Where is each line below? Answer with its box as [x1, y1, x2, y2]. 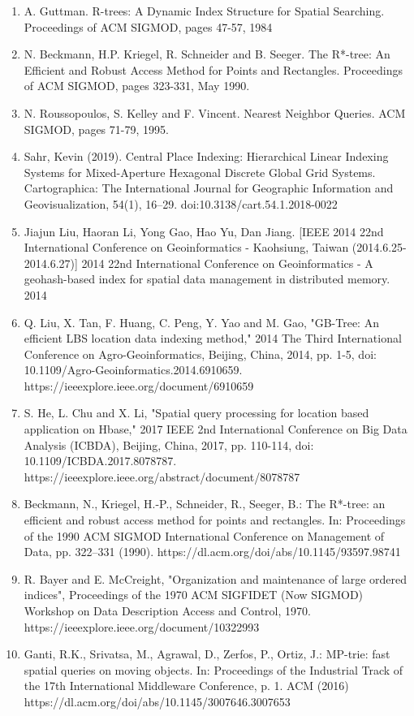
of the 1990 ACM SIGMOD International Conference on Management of [24, 527, 385, 544]
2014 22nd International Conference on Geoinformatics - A [81, 254, 373, 271]
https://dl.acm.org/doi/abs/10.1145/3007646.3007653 [24, 692, 291, 710]
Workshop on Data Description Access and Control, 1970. [24, 602, 311, 619]
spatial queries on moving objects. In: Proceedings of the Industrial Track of [24, 661, 403, 678]
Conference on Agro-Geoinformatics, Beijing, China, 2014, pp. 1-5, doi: [24, 345, 377, 362]
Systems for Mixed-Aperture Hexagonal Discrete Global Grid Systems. [24, 163, 376, 180]
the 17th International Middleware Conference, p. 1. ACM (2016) [24, 677, 349, 694]
